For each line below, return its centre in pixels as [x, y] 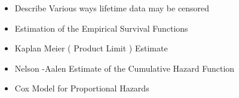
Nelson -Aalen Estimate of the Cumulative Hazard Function [125, 68]
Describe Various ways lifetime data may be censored [112, 8]
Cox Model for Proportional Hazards [82, 88]
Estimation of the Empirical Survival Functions [101, 28]
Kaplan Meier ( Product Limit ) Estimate [91, 48]
